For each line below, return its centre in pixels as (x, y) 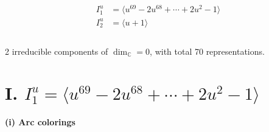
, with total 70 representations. (207, 51)
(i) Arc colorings (40, 122)
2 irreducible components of (57, 51)
